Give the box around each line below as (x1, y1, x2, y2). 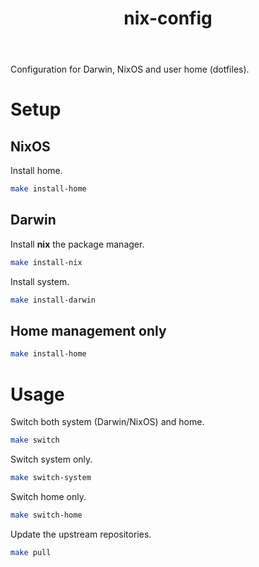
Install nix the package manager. (10, 238, 145, 250)
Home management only (10, 323, 167, 340)
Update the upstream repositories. (10, 528, 152, 540)
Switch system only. (10, 453, 93, 466)
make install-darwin (10, 295, 97, 305)
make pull (10, 547, 52, 557)
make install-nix (10, 257, 83, 267)
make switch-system (10, 473, 92, 483)
